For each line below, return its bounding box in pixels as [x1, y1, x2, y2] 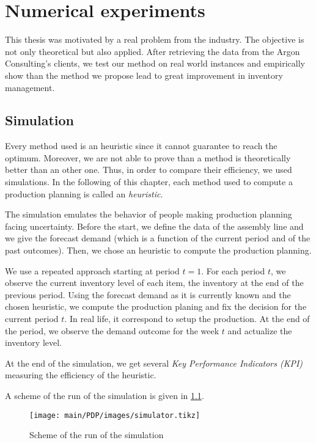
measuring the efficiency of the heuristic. [5, 368, 156, 381]
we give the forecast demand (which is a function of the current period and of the [5, 232, 310, 244]
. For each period [201, 264, 265, 277]
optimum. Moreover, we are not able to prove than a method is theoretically [5, 151, 291, 164]
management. [5, 81, 55, 93]
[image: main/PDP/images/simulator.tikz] [29, 411, 200, 420]
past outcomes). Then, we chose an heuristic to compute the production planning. [5, 244, 312, 257]
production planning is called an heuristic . [5, 187, 163, 200]
